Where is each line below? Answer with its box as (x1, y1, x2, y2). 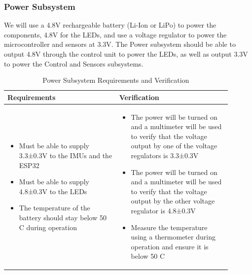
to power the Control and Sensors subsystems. (4, 58, 144, 68)
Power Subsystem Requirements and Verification (42, 75, 189, 85)
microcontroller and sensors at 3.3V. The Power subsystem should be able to (4, 39, 236, 49)
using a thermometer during (131, 232, 216, 242)
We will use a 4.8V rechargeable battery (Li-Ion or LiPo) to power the (4, 20, 216, 30)
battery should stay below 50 (19, 212, 107, 222)
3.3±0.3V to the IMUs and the (19, 150, 112, 160)
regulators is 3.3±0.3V (131, 150, 199, 160)
